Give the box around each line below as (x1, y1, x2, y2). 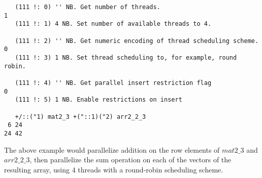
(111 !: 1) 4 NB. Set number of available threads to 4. (15, 20, 212, 28)
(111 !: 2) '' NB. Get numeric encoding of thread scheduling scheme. (15, 37, 259, 45)
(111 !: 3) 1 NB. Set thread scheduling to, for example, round (15, 54, 237, 61)
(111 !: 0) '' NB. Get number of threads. (15, 4, 160, 11)
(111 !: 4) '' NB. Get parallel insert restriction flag (15, 79, 212, 86)
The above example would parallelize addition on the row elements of (4, 144, 220, 155)
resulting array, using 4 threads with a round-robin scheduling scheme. (4, 164, 223, 174)
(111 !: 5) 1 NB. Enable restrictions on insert (15, 96, 182, 104)
